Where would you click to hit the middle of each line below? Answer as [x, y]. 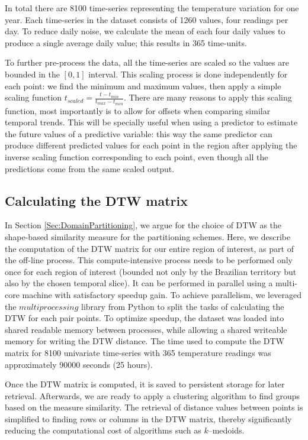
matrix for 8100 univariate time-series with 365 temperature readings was [138, 352]
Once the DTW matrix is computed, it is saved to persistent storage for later [145, 384]
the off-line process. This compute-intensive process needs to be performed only [149, 260]
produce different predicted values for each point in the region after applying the [151, 145]
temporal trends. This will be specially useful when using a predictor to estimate [151, 122]
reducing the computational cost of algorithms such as [103, 430]
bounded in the [32, 74]
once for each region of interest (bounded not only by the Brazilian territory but [151, 271]
